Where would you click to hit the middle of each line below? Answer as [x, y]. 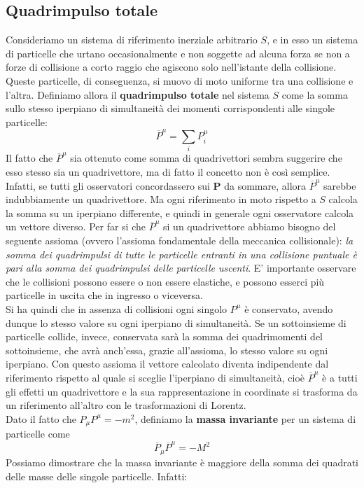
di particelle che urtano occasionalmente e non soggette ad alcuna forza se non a [178, 53]
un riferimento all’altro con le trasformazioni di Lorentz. [126, 405]
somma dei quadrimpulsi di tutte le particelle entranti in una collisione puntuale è [181, 254]
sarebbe [340, 185]
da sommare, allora [265, 185]
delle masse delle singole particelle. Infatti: [97, 476]
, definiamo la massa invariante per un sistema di [245, 418]
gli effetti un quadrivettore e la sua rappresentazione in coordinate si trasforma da [182, 391]
